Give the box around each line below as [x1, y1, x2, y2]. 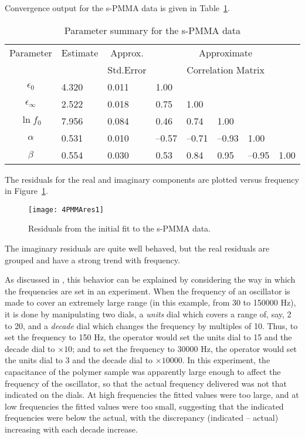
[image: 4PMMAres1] [28, 205, 104, 214]
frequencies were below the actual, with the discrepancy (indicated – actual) [5, 411, 279, 424]
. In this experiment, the [182, 354, 270, 366]
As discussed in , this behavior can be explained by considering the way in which [5, 273, 296, 286]
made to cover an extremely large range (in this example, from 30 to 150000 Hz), [5, 296, 296, 309]
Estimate [61, 45, 99, 59]
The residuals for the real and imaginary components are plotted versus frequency [5, 173, 299, 185]
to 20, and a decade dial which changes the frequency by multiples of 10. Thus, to [5, 319, 298, 331]
